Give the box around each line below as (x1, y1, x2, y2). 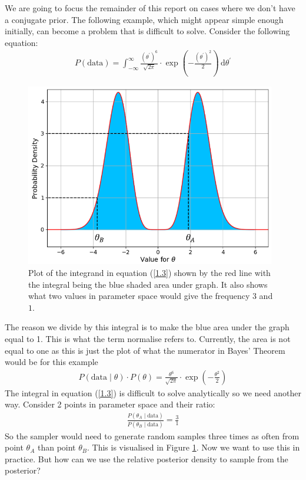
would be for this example (5, 356, 98, 368)
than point (37, 441, 76, 453)
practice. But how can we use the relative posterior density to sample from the (5, 452, 288, 465)
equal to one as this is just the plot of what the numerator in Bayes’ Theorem (5, 344, 285, 356)
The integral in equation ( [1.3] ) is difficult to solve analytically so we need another (5, 386, 301, 399)
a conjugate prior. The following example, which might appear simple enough (5, 13, 284, 25)
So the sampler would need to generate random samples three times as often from (5, 429, 300, 442)
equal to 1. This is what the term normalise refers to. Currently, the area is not (5, 333, 291, 345)
